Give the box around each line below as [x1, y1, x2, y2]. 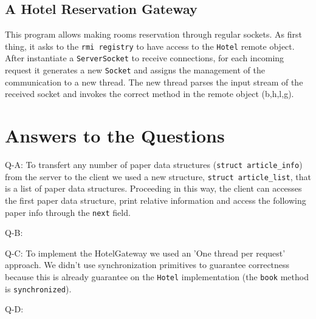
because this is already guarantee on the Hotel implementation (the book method [5, 270, 309, 283]
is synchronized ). [5, 282, 72, 295]
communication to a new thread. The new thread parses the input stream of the [5, 75, 303, 88]
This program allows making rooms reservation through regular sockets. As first [5, 28, 303, 41]
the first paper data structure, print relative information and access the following [5, 193, 306, 206]
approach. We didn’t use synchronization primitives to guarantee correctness [5, 258, 290, 271]
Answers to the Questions [5, 123, 225, 148]
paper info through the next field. [5, 206, 131, 218]
